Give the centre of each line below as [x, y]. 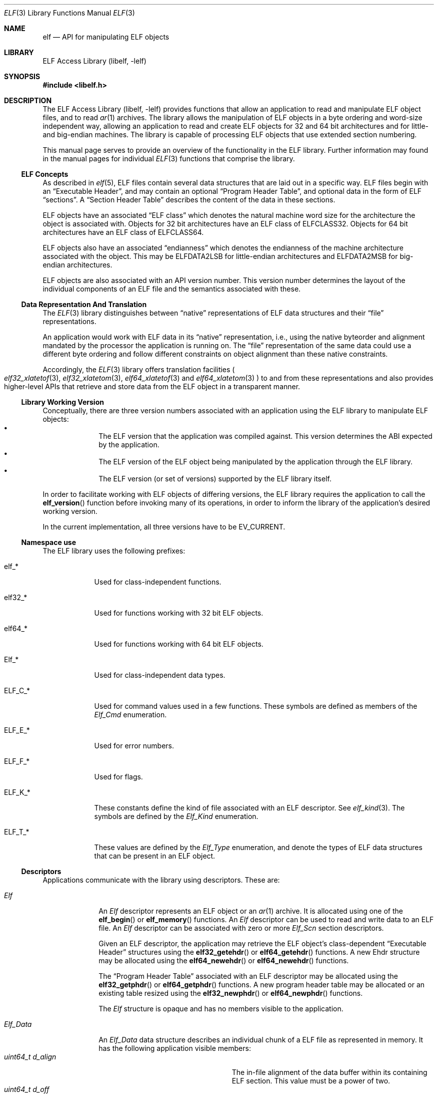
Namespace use [49, 542]
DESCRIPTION [28, 100]
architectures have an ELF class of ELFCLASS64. [123, 232]
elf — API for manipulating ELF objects [106, 37]
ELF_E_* [17, 730]
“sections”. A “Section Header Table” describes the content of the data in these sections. [189, 200]
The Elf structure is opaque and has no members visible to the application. [221, 1009]
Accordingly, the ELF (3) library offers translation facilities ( [139, 369]
